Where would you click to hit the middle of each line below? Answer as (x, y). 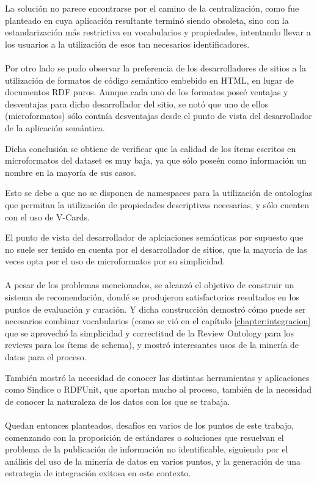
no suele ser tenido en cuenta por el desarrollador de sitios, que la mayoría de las (156, 249)
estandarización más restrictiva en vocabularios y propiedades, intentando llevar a (158, 32)
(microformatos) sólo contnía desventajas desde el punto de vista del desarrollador (158, 116)
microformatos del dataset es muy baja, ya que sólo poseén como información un (156, 160)
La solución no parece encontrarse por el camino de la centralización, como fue (152, 8)
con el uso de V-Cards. (48, 216)
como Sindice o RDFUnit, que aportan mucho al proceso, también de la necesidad (158, 389)
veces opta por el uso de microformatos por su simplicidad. (115, 261)
